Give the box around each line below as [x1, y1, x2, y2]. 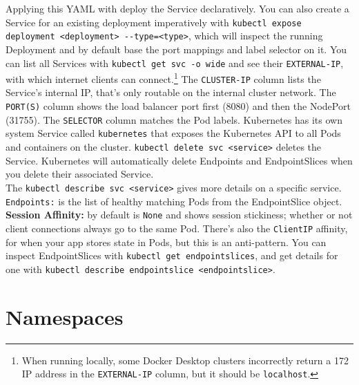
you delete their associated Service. [6, 167, 154, 181]
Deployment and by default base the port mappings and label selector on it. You [6, 41, 347, 56]
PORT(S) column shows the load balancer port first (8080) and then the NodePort [6, 99, 351, 113]
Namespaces [6, 302, 124, 330]
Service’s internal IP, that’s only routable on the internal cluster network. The [6, 85, 336, 100]
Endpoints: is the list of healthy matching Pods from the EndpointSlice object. [6, 194, 342, 208]
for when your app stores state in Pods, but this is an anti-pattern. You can [6, 234, 327, 249]
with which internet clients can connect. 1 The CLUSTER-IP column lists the [6, 70, 321, 86]
